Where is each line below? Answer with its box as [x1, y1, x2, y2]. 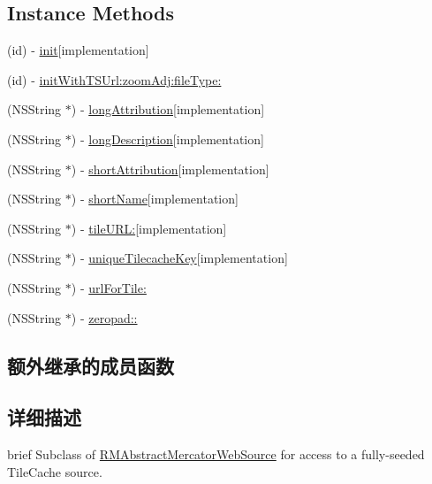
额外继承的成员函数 [7, 351, 174, 379]
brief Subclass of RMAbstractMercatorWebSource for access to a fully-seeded [7, 445, 425, 464]
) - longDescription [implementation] [71, 129, 264, 148]
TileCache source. [7, 462, 102, 480]
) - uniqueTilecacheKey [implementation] [71, 249, 288, 267]
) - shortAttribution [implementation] [71, 159, 269, 178]
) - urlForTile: [71, 278, 147, 296]
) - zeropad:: [71, 308, 138, 327]
